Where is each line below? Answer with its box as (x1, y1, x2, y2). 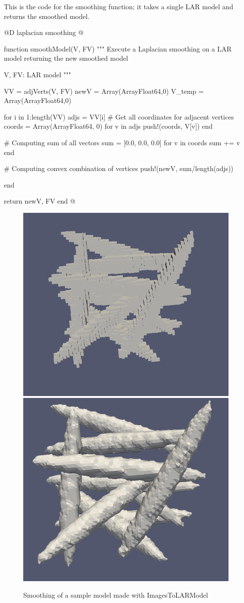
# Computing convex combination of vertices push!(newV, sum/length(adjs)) (4, 163, 234, 173)
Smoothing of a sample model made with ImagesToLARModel (23, 589, 208, 600)
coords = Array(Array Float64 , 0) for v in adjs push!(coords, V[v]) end (4, 121, 213, 131)
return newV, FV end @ (4, 196, 76, 206)
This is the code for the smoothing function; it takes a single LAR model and (4, 1, 233, 11)
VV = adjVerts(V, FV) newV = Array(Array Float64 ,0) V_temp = (4, 86, 204, 96)
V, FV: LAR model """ (4, 69, 71, 79)
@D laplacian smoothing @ (4, 27, 84, 37)
